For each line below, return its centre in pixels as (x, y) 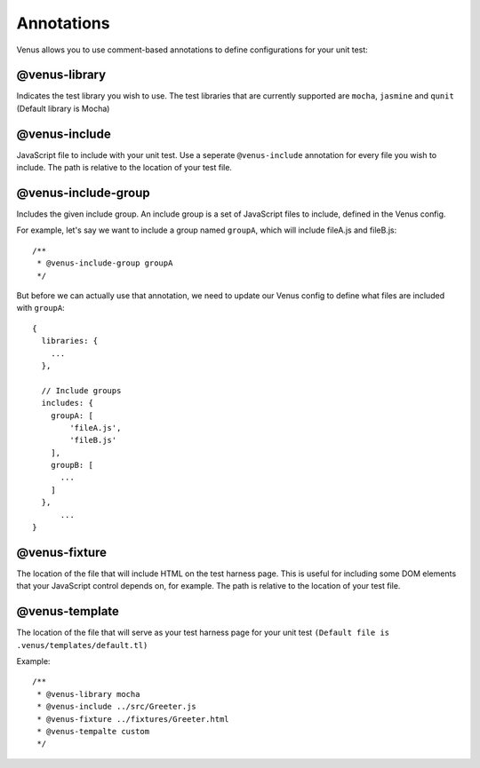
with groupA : (41, 308)
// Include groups (81, 390)
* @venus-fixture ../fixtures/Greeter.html (133, 719)
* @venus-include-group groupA (105, 263)
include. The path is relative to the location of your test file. (124, 168)
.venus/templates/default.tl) (82, 645)
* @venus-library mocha (88, 694)
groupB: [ (72, 465)
